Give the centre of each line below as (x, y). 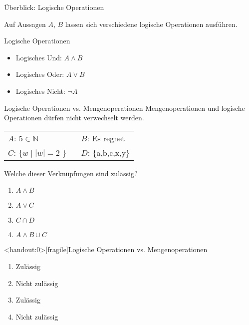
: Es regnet (106, 138)
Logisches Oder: (40, 74)
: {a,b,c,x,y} (109, 152)
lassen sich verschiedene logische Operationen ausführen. (151, 24)
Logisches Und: (39, 57)
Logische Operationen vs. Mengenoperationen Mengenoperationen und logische (124, 108)
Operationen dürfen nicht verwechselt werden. (74, 118)
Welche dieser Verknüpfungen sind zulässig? (71, 173)
